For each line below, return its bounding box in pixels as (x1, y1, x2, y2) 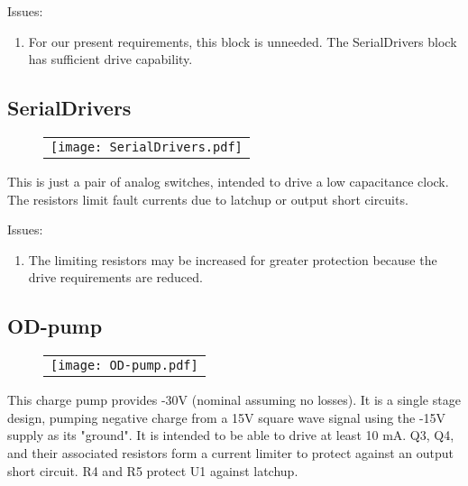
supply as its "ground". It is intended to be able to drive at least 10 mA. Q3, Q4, (7, 426, 454, 445)
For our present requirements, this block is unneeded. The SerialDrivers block (28, 32, 457, 50)
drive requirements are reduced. (28, 268, 203, 287)
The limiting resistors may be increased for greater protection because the (28, 250, 437, 269)
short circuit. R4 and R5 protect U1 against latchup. (7, 461, 298, 480)
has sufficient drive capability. (28, 50, 193, 69)
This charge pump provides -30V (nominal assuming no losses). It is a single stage (7, 390, 461, 409)
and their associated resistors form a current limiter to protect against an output (7, 443, 454, 462)
